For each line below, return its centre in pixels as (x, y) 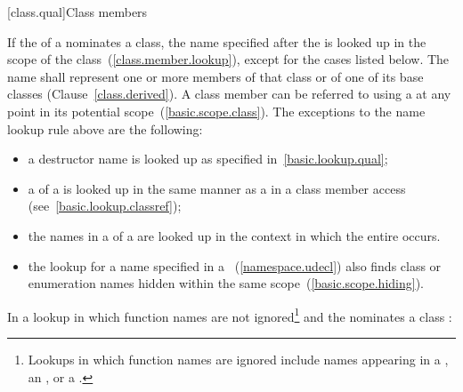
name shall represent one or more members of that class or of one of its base (215, 76)
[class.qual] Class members (77, 12)
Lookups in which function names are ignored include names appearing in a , (238, 359)
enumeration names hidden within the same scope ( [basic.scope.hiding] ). (226, 283)
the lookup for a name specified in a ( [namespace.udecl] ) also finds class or (235, 265)
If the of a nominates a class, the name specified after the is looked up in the (217, 41)
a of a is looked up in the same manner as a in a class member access (217, 188)
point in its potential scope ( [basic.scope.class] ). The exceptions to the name (216, 111)
